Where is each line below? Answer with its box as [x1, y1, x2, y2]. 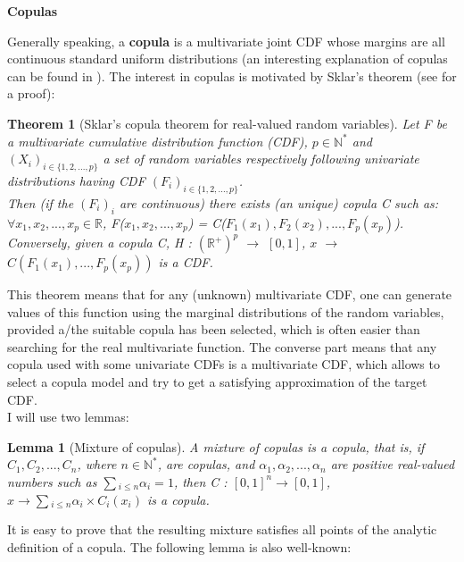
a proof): [7, 84, 55, 103]
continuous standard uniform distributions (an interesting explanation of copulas [7, 49, 448, 68]
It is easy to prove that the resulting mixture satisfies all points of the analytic [7, 520, 437, 539]
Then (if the [7, 193, 74, 212]
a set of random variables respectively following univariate [103, 149, 419, 168]
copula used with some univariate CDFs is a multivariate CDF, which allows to [7, 355, 440, 373]
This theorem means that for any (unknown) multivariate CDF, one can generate [7, 285, 452, 304]
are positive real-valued [330, 455, 455, 474]
